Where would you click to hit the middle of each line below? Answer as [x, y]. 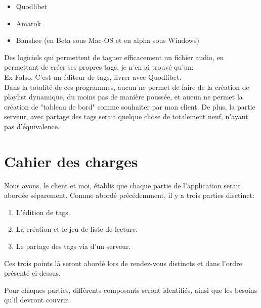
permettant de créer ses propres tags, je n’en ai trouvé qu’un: [99, 67]
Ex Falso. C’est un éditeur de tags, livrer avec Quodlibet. [93, 76]
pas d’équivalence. [32, 126]
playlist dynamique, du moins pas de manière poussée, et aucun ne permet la [123, 97]
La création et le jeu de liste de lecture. [77, 229]
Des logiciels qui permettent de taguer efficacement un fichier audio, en [114, 57]
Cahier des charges [71, 161]
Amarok [28, 23]
